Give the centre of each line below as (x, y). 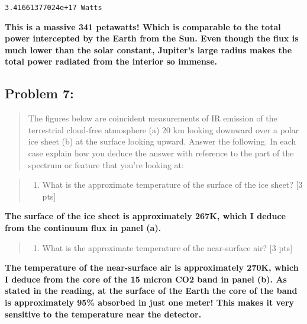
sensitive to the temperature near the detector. (103, 314)
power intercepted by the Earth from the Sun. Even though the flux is (152, 38)
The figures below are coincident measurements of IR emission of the (153, 118)
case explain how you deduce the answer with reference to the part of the (161, 153)
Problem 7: (39, 93)
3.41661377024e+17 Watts (54, 8)
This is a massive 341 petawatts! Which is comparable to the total (143, 26)
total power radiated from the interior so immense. (111, 61)
